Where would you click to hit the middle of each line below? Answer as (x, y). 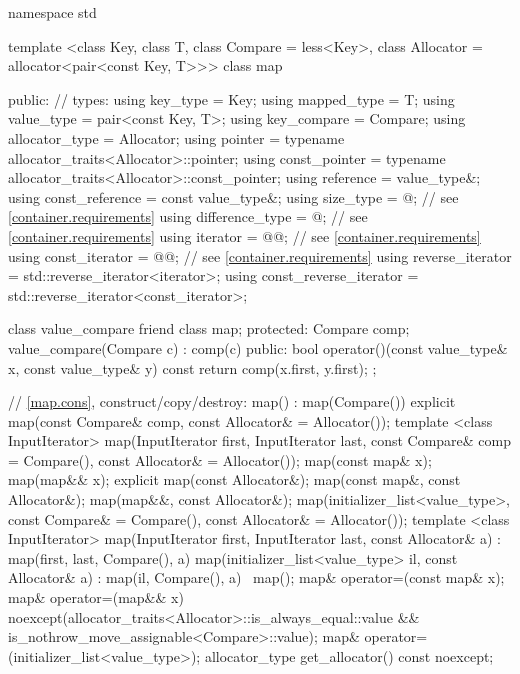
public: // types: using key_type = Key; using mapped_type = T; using (231, 98)
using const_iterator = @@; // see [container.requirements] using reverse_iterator (260, 255)
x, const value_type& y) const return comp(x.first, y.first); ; (192, 367)
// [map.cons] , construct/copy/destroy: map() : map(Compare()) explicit (232, 401)
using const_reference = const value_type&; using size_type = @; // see (233, 196)
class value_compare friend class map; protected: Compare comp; (209, 328)
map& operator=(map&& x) (96, 597)
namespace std (52, 12)
